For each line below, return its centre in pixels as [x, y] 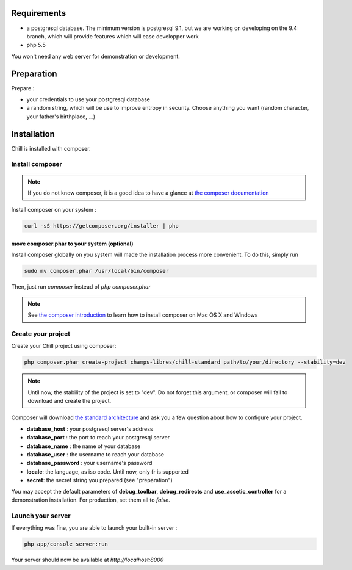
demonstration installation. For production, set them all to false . [91, 500]
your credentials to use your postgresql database [88, 99]
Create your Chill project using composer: [64, 346]
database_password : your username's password [89, 463]
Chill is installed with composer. [51, 148]
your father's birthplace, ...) [61, 117]
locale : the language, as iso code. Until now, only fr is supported [108, 471]
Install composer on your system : [54, 210]
